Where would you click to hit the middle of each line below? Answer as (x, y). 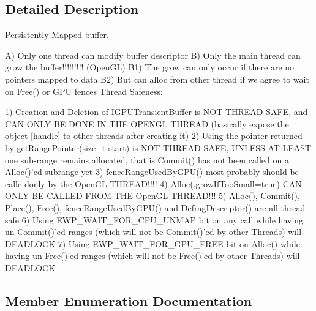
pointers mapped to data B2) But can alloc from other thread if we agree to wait (157, 79)
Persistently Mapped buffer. (57, 35)
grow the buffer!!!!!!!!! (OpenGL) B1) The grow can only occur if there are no (150, 67)
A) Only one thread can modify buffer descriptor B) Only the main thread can (153, 55)
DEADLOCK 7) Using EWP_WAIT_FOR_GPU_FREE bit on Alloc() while (152, 243)
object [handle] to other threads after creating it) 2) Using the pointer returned (154, 136)
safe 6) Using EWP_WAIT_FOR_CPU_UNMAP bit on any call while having (154, 219)
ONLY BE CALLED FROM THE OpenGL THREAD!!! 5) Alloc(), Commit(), (152, 196)
